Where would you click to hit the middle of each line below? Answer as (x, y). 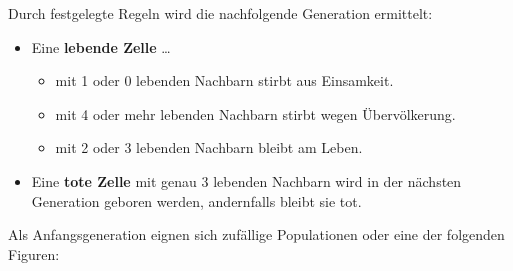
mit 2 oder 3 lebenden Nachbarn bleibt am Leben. (209, 147)
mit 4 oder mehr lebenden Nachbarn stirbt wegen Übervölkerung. (255, 113)
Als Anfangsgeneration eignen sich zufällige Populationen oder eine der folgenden (256, 234)
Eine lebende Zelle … (101, 46)
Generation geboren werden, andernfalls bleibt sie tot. (196, 200)
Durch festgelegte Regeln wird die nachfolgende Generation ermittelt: (220, 13)
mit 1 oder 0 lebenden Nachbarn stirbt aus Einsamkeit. (224, 80)
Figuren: (34, 253)
